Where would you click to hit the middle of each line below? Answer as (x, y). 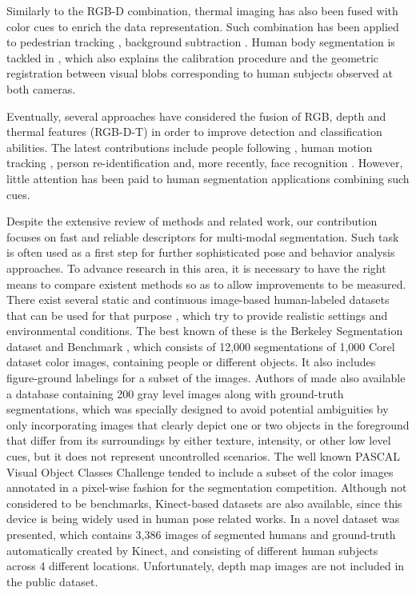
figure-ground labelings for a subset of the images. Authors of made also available (206, 378)
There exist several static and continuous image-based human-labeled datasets (198, 299)
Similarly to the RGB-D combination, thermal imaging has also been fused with (202, 10)
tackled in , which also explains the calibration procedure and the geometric (193, 57)
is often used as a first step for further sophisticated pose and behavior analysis (201, 252)
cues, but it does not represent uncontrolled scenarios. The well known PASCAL (204, 456)
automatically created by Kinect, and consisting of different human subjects (192, 550)
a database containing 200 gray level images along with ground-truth (175, 393)
